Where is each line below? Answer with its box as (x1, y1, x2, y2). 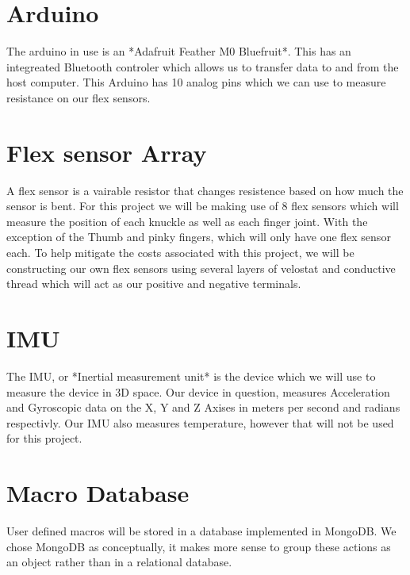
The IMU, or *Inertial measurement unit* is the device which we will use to (6, 367, 376, 384)
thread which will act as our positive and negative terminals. (6, 275, 301, 292)
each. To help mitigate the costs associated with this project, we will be (6, 244, 354, 260)
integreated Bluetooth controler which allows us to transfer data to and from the (6, 58, 399, 75)
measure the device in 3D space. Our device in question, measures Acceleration (6, 383, 390, 400)
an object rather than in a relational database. (6, 554, 232, 570)
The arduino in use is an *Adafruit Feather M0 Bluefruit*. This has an (6, 43, 351, 59)
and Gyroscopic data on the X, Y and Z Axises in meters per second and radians (6, 399, 400, 416)
